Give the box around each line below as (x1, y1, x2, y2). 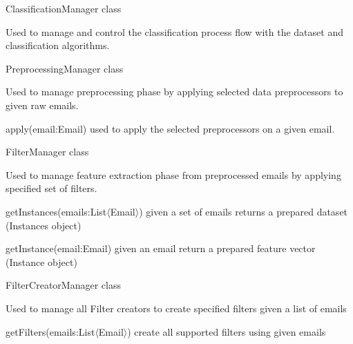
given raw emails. (6, 97, 79, 112)
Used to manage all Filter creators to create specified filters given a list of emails (6, 300, 347, 315)
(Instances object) (6, 218, 82, 232)
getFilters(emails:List (6, 324, 95, 338)
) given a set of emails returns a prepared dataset (139, 204, 348, 218)
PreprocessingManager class (6, 61, 124, 75)
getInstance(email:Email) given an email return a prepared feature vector (6, 241, 316, 256)
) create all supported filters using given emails (127, 324, 326, 338)
